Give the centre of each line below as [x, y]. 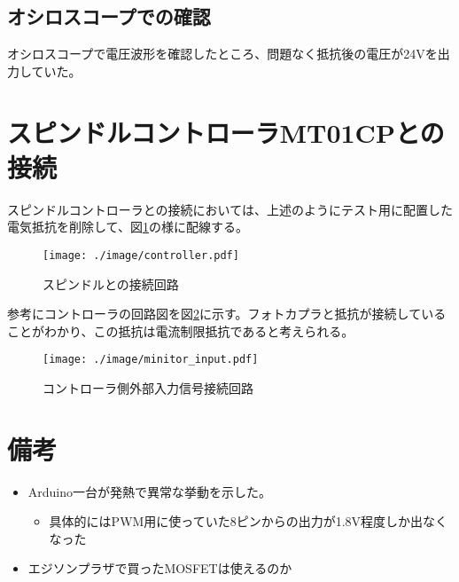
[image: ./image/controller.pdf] [141, 255]
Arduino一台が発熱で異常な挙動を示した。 [150, 491]
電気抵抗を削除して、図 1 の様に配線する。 [128, 227]
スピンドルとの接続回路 [111, 283]
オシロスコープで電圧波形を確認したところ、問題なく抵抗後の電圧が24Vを [222, 54]
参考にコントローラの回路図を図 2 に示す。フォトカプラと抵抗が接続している [227, 314]
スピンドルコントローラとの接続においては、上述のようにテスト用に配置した [230, 209]
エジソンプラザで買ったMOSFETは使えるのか [160, 568]
